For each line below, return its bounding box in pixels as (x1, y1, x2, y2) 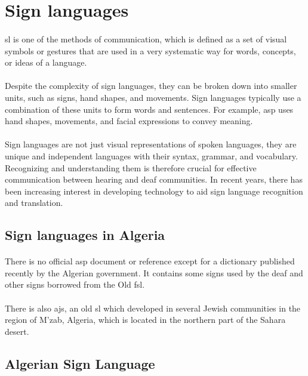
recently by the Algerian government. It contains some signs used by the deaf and (5, 266, 303, 279)
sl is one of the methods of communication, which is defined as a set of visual (5, 32, 287, 45)
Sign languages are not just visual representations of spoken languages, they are (5, 138, 297, 150)
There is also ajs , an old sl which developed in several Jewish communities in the (5, 301, 301, 314)
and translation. (5, 196, 63, 209)
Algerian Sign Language (5, 354, 155, 372)
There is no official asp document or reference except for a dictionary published (5, 255, 295, 267)
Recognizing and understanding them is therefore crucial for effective (5, 161, 257, 174)
